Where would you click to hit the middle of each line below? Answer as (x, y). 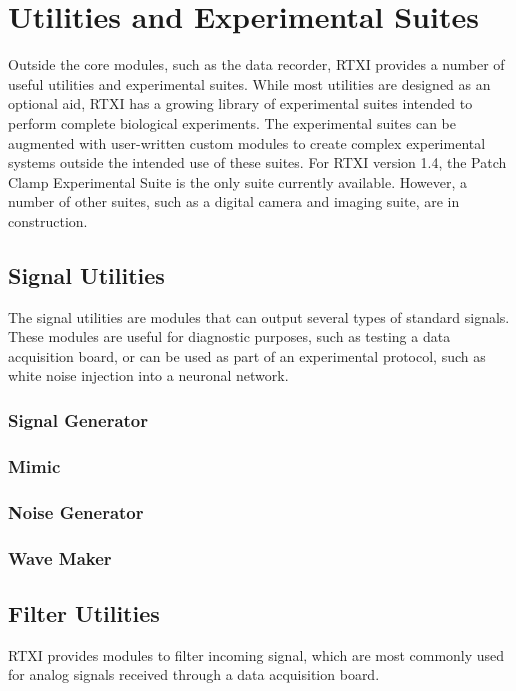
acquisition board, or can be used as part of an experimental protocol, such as (247, 355)
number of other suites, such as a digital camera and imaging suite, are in (234, 201)
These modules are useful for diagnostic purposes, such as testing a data (229, 336)
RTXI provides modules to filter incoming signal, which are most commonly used (256, 654)
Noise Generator (76, 511)
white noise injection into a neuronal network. (148, 375)
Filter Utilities (84, 612)
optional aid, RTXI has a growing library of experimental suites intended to (240, 103)
